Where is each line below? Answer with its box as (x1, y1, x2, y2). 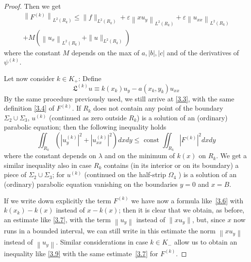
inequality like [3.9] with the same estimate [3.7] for (4, 248, 158, 258)
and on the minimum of (104, 150, 175, 161)
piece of (4, 169, 27, 180)
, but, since (192, 214, 225, 224)
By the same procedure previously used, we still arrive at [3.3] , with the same (4, 93, 234, 103)
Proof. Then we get (4, 1, 61, 11)
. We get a (216, 150, 247, 161)
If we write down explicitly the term (4, 195, 111, 205)
